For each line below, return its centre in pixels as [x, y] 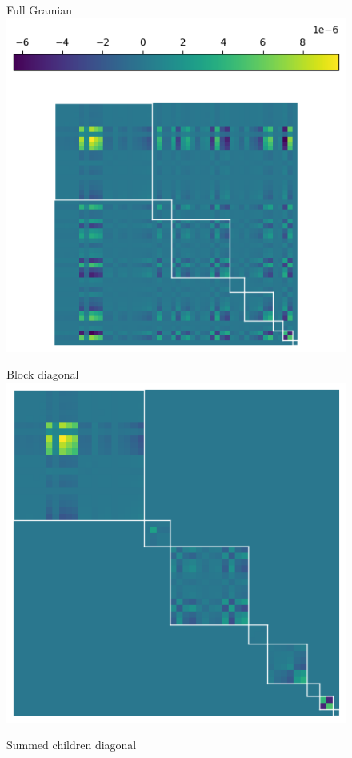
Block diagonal [43, 374]
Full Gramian [40, 10]
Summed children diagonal [72, 745]
